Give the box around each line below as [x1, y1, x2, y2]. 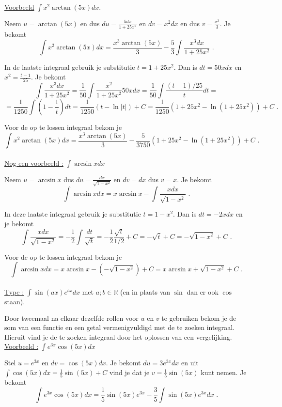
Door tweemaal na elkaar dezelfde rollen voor [4, 313, 139, 323]
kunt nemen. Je [201, 367, 247, 377]
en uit [181, 358, 199, 368]
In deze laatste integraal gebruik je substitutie [4, 209, 141, 219]
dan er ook [187, 287, 219, 297]
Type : [4, 287, 24, 297]
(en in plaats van [120, 287, 171, 297]
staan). [4, 297, 25, 307]
